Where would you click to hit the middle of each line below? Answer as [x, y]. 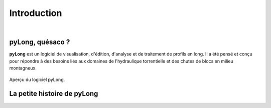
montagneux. [23, 68]
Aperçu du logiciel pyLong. [37, 79]
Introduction [36, 13]
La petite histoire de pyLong [54, 94]
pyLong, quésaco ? [40, 42]
